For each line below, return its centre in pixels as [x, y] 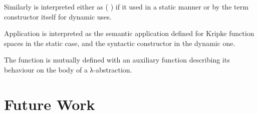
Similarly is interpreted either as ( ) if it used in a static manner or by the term [126, 6]
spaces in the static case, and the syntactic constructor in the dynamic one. [120, 43]
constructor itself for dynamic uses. [58, 16]
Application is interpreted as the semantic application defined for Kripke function [129, 33]
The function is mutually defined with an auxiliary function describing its [117, 60]
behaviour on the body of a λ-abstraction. [68, 69]
